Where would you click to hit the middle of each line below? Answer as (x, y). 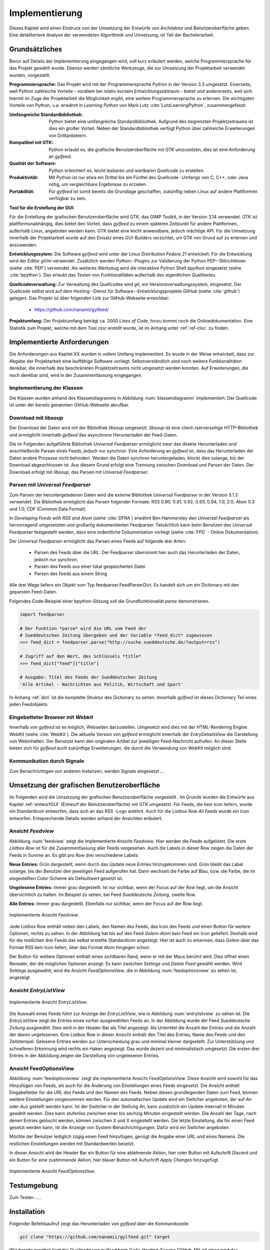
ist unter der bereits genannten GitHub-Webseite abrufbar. (69, 405)
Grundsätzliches (36, 49)
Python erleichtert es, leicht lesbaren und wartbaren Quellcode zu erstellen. (127, 170)
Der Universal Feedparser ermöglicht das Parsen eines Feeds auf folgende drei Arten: (98, 541)
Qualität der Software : (33, 163)
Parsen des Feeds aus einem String (71, 573)
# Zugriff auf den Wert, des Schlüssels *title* (80, 656)
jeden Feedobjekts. (29, 704)
